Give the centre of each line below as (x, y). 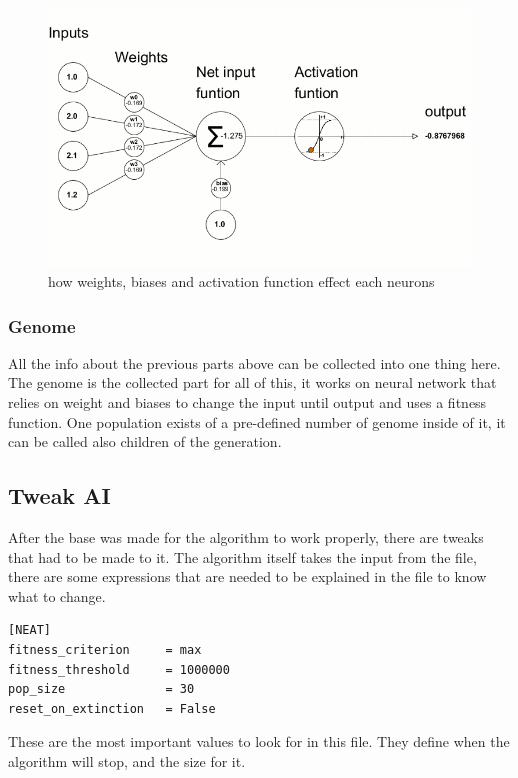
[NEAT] (29, 630)
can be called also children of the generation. (145, 441)
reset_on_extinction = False (112, 708)
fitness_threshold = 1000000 (119, 669)
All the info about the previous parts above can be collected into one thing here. (254, 362)
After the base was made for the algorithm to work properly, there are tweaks (246, 537)
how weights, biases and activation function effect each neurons (241, 281)
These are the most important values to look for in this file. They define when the (259, 741)
